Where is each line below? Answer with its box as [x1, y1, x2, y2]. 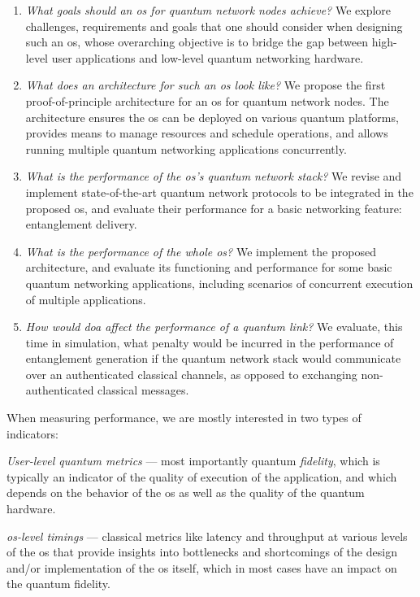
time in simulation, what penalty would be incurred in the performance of [25, 333, 394, 351]
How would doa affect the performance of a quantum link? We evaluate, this [25, 318, 403, 335]
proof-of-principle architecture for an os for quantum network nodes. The [25, 92, 389, 109]
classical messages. [97, 381, 189, 399]
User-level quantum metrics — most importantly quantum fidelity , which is [6, 452, 380, 469]
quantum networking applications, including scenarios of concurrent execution [25, 274, 414, 291]
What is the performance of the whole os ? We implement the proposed [25, 242, 376, 259]
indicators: [6, 425, 58, 442]
